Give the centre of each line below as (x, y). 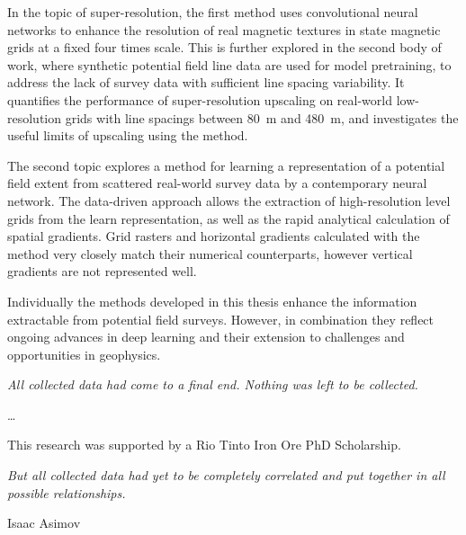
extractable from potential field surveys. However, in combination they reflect (221, 319)
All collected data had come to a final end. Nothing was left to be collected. (213, 384)
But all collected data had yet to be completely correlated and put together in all (226, 475)
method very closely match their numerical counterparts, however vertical (210, 253)
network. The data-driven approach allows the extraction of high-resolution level (229, 200)
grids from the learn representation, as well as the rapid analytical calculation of (229, 218)
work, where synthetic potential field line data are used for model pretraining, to (229, 64)
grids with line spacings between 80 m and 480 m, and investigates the (262, 117)
